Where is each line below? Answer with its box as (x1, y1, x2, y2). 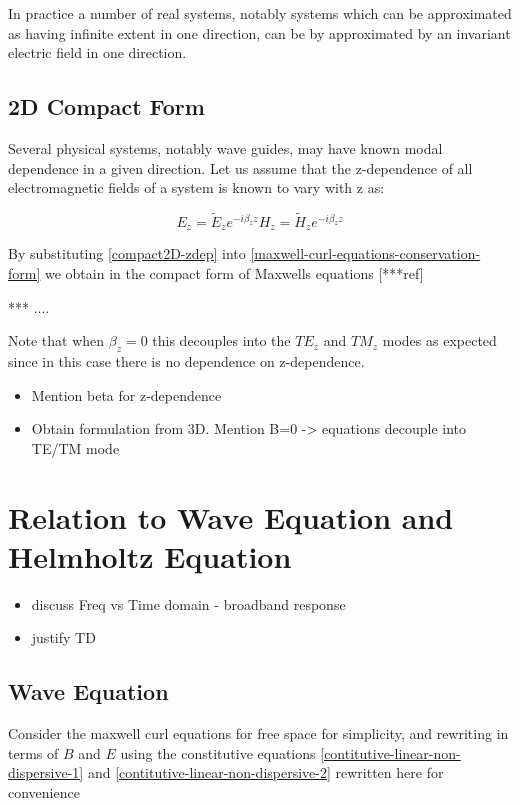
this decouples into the (152, 330, 291, 351)
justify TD (31, 627, 96, 648)
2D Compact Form (8, 91, 205, 122)
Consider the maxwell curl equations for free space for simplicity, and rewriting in (8, 723, 509, 744)
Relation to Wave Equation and (8, 496, 454, 537)
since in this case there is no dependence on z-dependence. (8, 351, 365, 372)
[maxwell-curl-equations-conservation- (250, 243, 481, 264)
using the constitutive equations (120, 742, 316, 763)
